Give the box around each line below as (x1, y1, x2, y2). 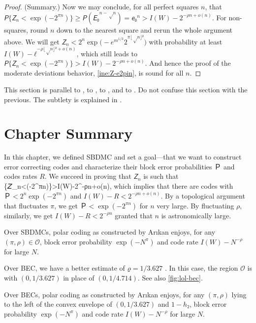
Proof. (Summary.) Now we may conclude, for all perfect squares (4, 1, 199, 11)
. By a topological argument (160, 190, 245, 201)
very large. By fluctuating (157, 200, 234, 210)
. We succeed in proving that (44, 171, 131, 181)
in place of (63, 273, 95, 283)
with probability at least (149, 36, 223, 46)
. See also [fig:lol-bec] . (137, 273, 203, 283)
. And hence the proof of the (145, 58, 231, 68)
